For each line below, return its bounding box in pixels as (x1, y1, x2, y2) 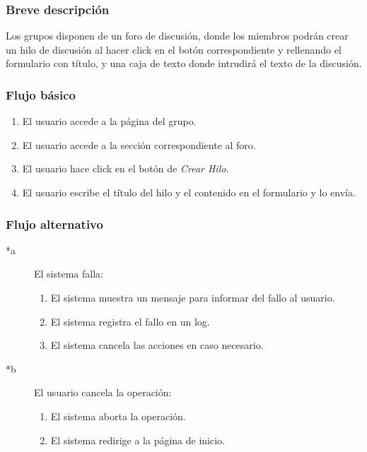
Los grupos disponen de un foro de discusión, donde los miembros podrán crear (6, 28, 349, 43)
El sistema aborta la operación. (50, 408, 186, 423)
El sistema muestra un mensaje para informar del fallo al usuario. (50, 290, 335, 304)
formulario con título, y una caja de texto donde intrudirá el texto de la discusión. (6, 56, 362, 71)
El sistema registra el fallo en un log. (50, 314, 210, 328)
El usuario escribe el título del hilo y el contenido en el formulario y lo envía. (22, 185, 356, 199)
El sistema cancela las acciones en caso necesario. (50, 338, 264, 352)
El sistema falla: (34, 266, 103, 281)
